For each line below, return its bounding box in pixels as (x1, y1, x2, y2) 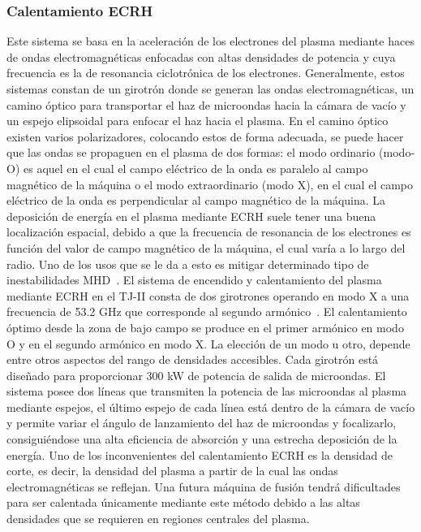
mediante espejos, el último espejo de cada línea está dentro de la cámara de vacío (6, 398, 415, 415)
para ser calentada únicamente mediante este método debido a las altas (6, 494, 360, 511)
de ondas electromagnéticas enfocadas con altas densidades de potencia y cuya (6, 48, 396, 65)
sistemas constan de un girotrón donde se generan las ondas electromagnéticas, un (6, 80, 415, 97)
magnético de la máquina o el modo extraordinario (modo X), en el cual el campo (6, 175, 413, 192)
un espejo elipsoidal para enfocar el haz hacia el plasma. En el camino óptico (6, 112, 389, 129)
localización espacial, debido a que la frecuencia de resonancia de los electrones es (6, 223, 411, 240)
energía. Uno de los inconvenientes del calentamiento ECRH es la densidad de (6, 446, 393, 463)
